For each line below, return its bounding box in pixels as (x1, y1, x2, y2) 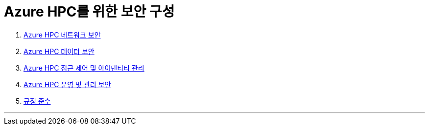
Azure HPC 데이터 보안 (24, 47, 95, 55)
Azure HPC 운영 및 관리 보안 (24, 80, 111, 89)
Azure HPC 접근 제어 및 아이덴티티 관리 (24, 63, 144, 72)
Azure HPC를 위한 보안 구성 (4, 3, 175, 20)
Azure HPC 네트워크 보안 (24, 30, 101, 39)
